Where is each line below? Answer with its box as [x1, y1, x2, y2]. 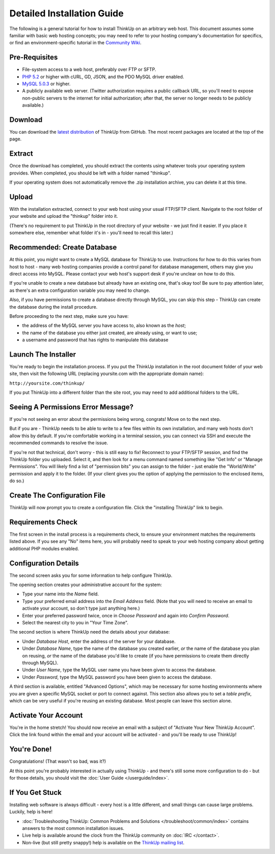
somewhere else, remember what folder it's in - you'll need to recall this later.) [9, 230, 173, 236]
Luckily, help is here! [9, 809, 53, 815]
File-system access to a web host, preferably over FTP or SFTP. [22, 66, 156, 72]
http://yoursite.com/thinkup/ [9, 380, 85, 386]
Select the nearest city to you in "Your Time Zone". [22, 620, 128, 626]
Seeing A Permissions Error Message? [9, 403, 134, 411]
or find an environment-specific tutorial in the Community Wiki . [9, 40, 142, 46]
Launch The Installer [9, 350, 76, 359]
